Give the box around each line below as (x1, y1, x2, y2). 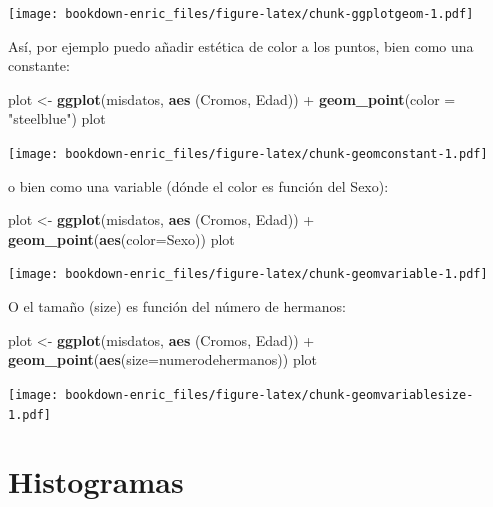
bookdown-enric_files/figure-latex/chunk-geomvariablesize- (65, 387, 474, 402)
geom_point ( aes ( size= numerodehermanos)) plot (8, 349, 318, 370)
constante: (8, 55, 70, 76)
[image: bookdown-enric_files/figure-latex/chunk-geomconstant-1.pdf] (8, 147, 488, 162)
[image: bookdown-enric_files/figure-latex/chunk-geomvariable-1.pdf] (8, 267, 488, 282)
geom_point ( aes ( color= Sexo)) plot (8, 228, 235, 249)
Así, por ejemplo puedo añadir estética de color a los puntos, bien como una (8, 35, 474, 56)
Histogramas (8, 461, 184, 502)
